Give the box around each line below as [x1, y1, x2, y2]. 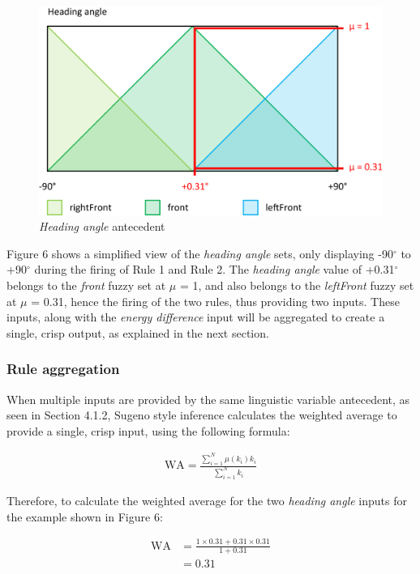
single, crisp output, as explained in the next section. [6, 324, 269, 341]
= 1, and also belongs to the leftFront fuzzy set [179, 276, 414, 293]
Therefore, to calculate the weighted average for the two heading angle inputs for [6, 491, 407, 508]
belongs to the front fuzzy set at [6, 276, 166, 293]
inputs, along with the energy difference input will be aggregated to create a [6, 308, 385, 325]
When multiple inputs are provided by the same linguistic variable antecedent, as [6, 390, 410, 407]
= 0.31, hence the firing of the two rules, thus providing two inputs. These [31, 292, 400, 309]
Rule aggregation [6, 359, 120, 379]
